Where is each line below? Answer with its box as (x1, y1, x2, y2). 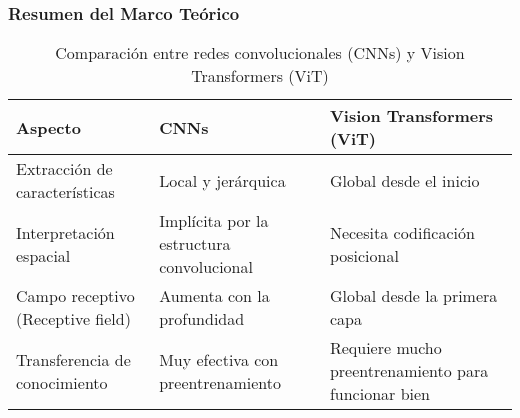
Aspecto (16, 115, 81, 139)
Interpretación (16, 220, 115, 244)
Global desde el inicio (329, 168, 480, 192)
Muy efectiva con (159, 347, 279, 371)
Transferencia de (16, 347, 131, 371)
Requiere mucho (329, 336, 442, 360)
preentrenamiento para (329, 359, 489, 383)
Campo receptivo (16, 284, 135, 308)
